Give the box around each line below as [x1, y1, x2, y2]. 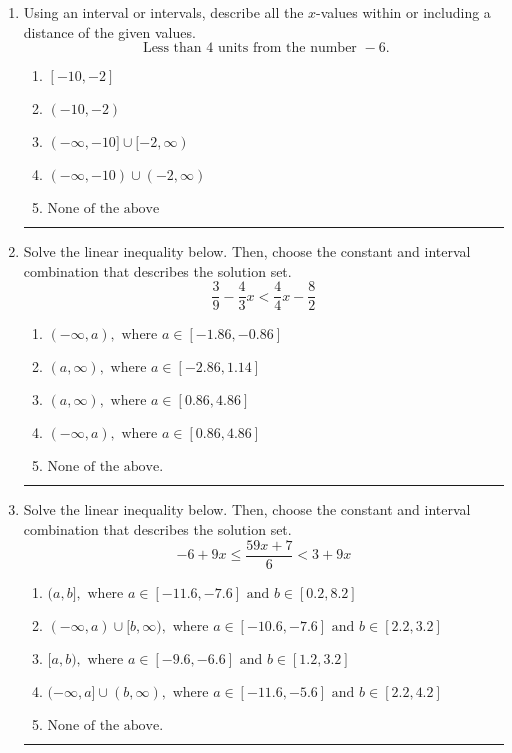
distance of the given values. [23, 21, 196, 42]
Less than [142, 41, 202, 56]
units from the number [217, 41, 357, 56]
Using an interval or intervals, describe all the [23, 2, 304, 22]
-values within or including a [316, 2, 491, 22]
